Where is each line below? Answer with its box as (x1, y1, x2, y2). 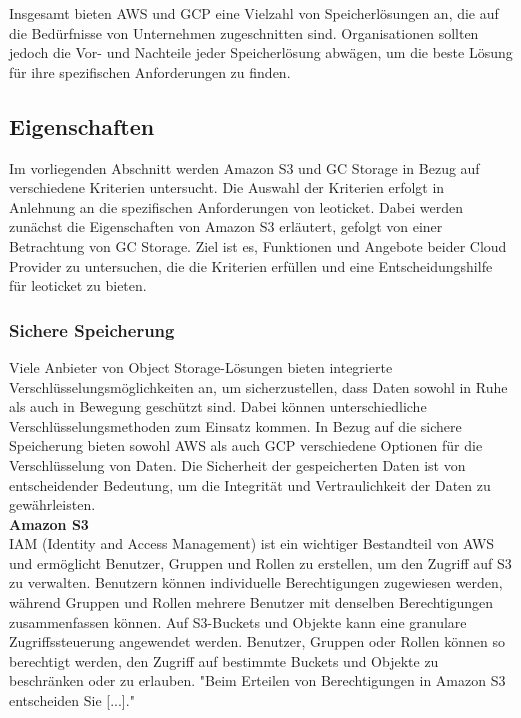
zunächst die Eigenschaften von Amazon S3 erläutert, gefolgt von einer (9, 216, 443, 237)
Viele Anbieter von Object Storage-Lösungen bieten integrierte (9, 356, 393, 377)
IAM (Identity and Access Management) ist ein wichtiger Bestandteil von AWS (9, 533, 495, 554)
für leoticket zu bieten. (9, 275, 147, 296)
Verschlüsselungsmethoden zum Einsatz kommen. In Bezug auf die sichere (9, 415, 462, 436)
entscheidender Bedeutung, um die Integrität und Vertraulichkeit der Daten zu (9, 474, 491, 495)
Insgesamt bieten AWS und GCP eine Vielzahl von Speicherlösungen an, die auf (9, 3, 499, 23)
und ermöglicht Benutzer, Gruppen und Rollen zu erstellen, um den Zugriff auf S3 (9, 552, 512, 573)
